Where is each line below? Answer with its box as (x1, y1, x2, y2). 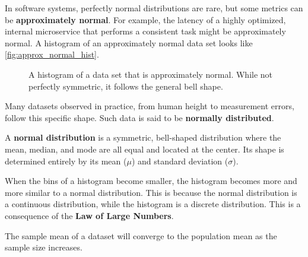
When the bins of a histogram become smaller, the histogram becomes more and (5, 174, 297, 187)
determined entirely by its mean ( (5, 154, 127, 167)
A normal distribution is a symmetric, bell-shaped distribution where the (5, 131, 281, 144)
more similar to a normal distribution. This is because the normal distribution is (5, 186, 297, 198)
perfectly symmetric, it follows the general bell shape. (28, 80, 223, 92)
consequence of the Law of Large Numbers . (5, 209, 174, 221)
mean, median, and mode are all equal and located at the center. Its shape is (5, 142, 284, 155)
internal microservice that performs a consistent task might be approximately (5, 25, 286, 37)
